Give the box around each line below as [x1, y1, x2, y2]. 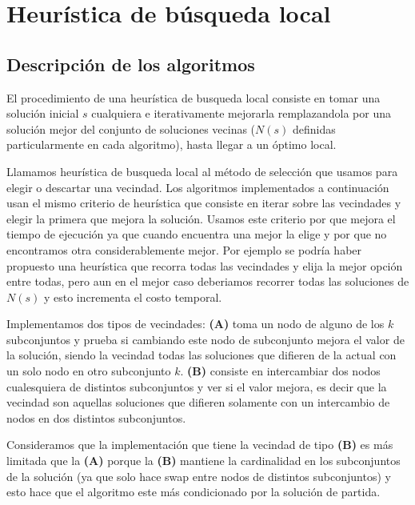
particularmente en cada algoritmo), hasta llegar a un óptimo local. [6, 136, 337, 153]
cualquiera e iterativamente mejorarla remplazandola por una [91, 105, 391, 122]
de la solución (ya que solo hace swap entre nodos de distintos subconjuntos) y [6, 467, 391, 484]
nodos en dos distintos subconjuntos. [6, 409, 186, 426]
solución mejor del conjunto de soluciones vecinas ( [6, 120, 256, 137]
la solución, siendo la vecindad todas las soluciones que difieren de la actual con [6, 347, 397, 363]
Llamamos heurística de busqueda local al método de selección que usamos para [6, 162, 398, 179]
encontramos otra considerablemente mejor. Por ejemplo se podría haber [6, 241, 362, 258]
